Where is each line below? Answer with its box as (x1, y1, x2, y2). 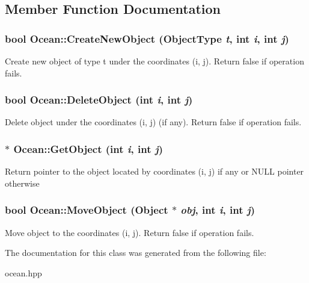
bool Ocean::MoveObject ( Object (5, 202, 168, 217)
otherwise (5, 176, 40, 189)
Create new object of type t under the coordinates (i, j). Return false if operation (5, 55, 304, 67)
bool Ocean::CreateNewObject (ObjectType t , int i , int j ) (5, 31, 289, 46)
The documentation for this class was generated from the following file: (5, 246, 266, 259)
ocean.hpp (5, 266, 42, 279)
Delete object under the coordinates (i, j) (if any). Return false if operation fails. (5, 116, 302, 128)
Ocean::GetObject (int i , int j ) (13, 141, 163, 156)
